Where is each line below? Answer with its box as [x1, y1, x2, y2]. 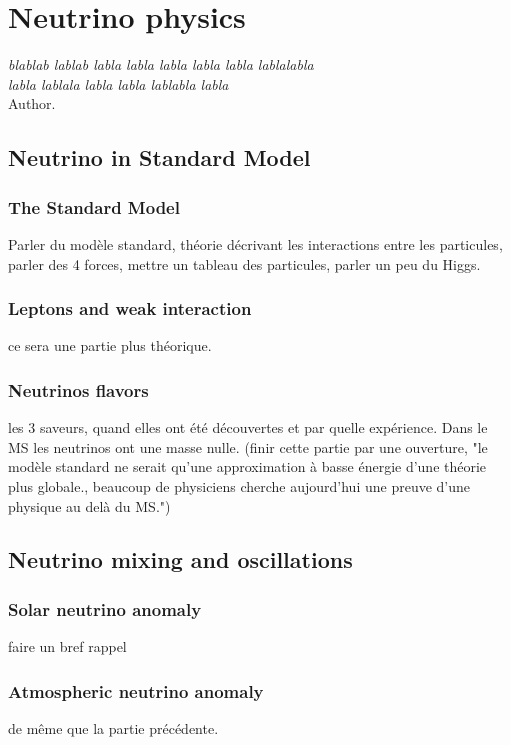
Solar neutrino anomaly [8, 596, 202, 621]
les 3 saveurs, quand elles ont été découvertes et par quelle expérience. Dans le [8, 417, 488, 438]
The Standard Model [8, 194, 180, 219]
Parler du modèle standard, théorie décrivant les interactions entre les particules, [8, 233, 503, 254]
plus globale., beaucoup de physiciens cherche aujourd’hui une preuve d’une [8, 475, 471, 496]
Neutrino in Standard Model [8, 142, 311, 173]
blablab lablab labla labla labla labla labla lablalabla [8, 54, 314, 75]
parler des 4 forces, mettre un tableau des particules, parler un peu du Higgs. [8, 253, 481, 274]
